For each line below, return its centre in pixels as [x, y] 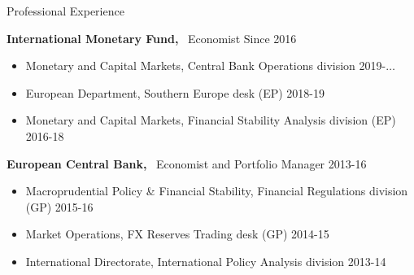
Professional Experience [65, 11]
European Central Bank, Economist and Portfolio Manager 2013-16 [187, 163]
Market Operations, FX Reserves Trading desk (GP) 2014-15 [177, 234]
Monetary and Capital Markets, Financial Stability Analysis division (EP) [211, 120]
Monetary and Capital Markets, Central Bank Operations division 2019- [206, 65]
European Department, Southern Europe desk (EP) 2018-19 [175, 92]
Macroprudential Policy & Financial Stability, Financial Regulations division [217, 191]
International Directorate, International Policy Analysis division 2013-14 [206, 261]
